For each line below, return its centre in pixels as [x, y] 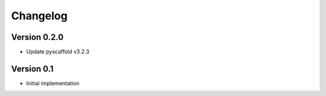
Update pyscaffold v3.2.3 [58, 52]
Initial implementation [53, 83]
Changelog [39, 16]
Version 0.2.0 [37, 37]
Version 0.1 [32, 69]
